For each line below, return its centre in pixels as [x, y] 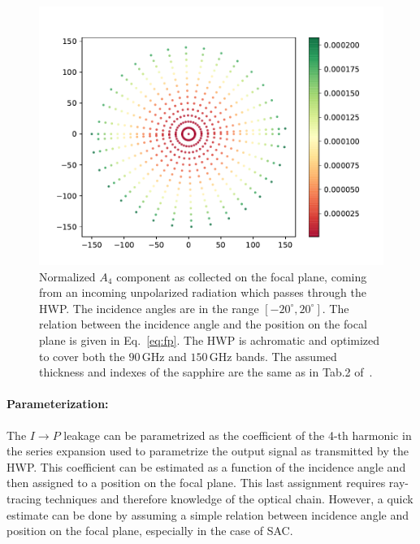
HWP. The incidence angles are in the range [149, 308]
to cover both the [82, 356]
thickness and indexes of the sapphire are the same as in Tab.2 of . [206, 372]
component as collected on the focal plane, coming [242, 276]
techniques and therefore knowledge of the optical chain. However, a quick [229, 498]
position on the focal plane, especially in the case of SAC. [150, 531]
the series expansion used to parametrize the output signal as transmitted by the [208, 451]
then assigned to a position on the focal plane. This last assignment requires [196, 483]
